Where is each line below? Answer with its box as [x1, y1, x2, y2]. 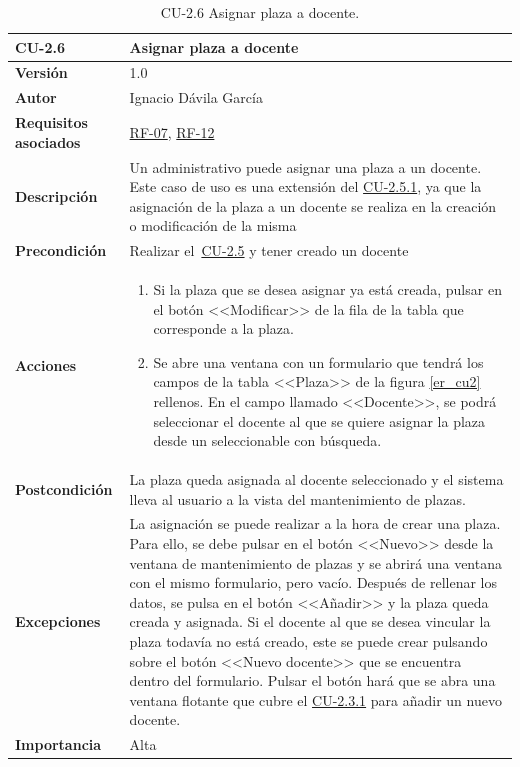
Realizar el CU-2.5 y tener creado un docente [129, 240, 409, 261]
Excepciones [15, 611, 101, 632]
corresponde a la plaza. [153, 318, 294, 339]
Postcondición [15, 478, 113, 499]
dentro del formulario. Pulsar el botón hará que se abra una [129, 670, 496, 691]
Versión [15, 62, 68, 83]
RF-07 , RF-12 [129, 121, 215, 142]
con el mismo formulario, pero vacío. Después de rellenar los [129, 572, 497, 593]
